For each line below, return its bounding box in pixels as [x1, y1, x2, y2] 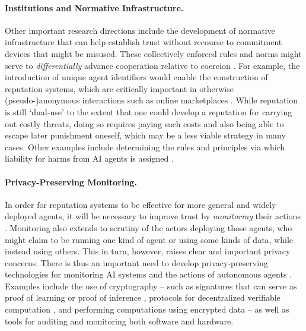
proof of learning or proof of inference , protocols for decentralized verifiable [5, 291, 280, 304]
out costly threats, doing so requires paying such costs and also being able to [5, 117, 284, 130]
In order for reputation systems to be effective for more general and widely [5, 198, 276, 210]
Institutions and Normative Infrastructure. [5, 1, 184, 14]
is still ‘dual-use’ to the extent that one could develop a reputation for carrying [5, 105, 292, 118]
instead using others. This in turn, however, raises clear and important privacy [5, 245, 291, 257]
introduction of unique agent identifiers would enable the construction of [5, 71, 268, 83]
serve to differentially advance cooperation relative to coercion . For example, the [5, 59, 300, 71]
